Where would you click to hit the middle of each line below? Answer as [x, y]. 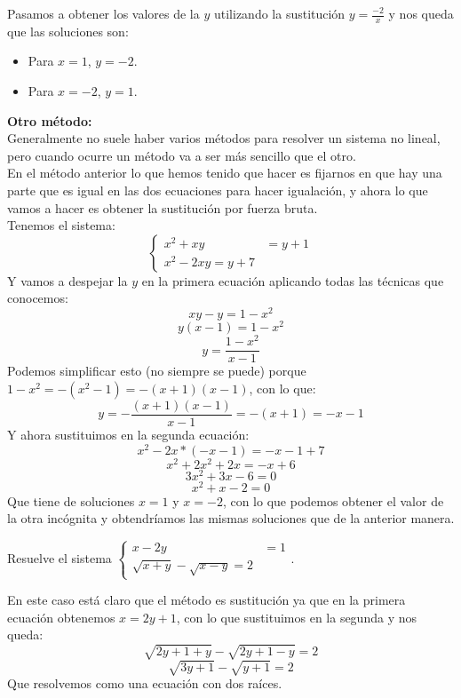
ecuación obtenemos [61, 617]
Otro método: [50, 120]
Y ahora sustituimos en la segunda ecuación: [128, 434]
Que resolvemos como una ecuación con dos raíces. [145, 683]
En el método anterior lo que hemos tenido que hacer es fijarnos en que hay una [225, 173]
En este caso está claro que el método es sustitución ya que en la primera [207, 600]
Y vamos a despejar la [68, 280]
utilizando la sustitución [279, 13]
